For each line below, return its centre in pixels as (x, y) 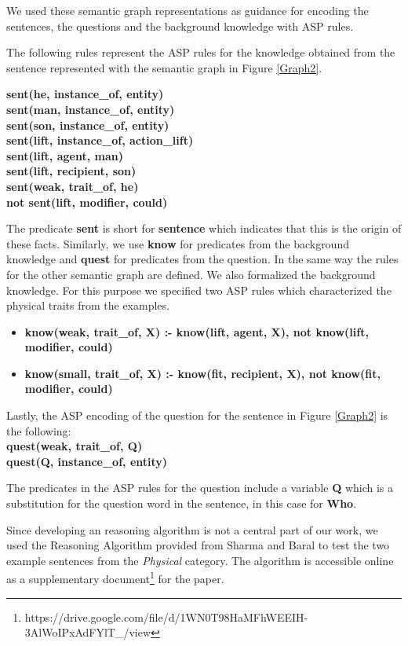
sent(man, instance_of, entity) (91, 109)
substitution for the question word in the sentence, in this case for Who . (182, 503)
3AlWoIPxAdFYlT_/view (88, 632)
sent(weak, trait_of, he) (73, 186)
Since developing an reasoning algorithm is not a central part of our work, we (192, 529)
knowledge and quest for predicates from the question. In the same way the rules (202, 259)
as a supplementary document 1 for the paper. (115, 578)
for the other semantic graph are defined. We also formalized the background (191, 274)
